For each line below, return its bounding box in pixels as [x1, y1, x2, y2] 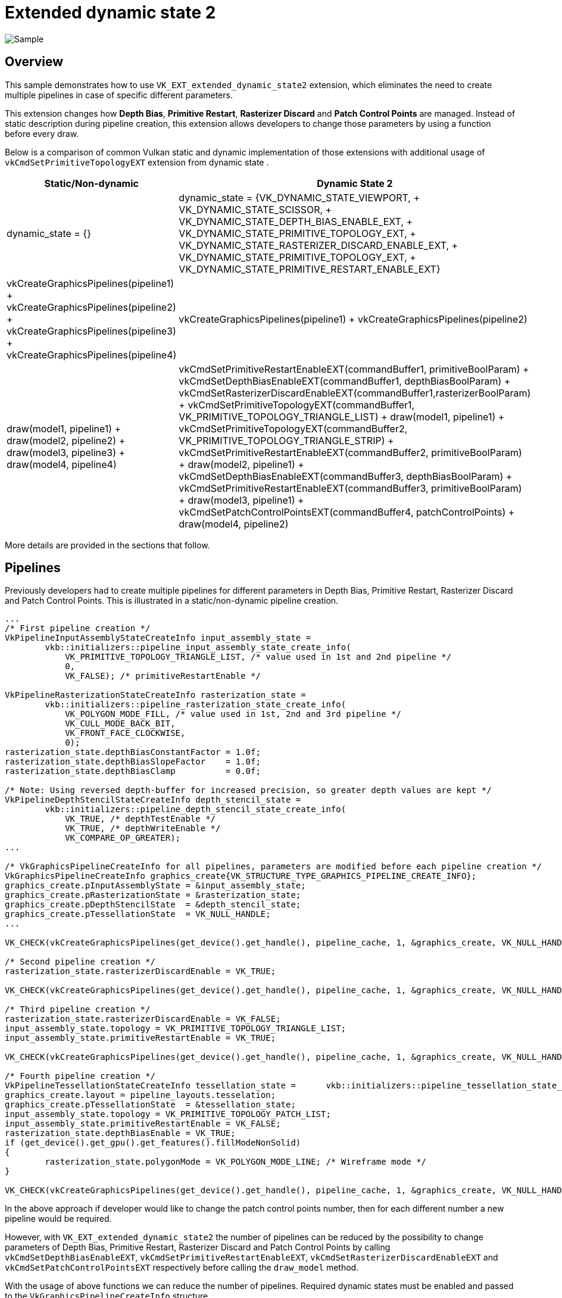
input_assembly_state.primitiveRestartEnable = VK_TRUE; [5, 1033, 276, 1043]
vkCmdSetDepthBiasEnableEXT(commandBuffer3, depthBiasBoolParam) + [179, 470, 513, 482]
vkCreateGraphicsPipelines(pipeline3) [7, 324, 176, 337]
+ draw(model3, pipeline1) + [179, 494, 304, 506]
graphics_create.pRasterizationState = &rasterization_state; [5, 890, 301, 900]
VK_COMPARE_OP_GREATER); [65, 833, 181, 843]
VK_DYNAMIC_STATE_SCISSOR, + [179, 203, 332, 216]
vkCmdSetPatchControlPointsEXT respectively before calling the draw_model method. [5, 1262, 359, 1273]
